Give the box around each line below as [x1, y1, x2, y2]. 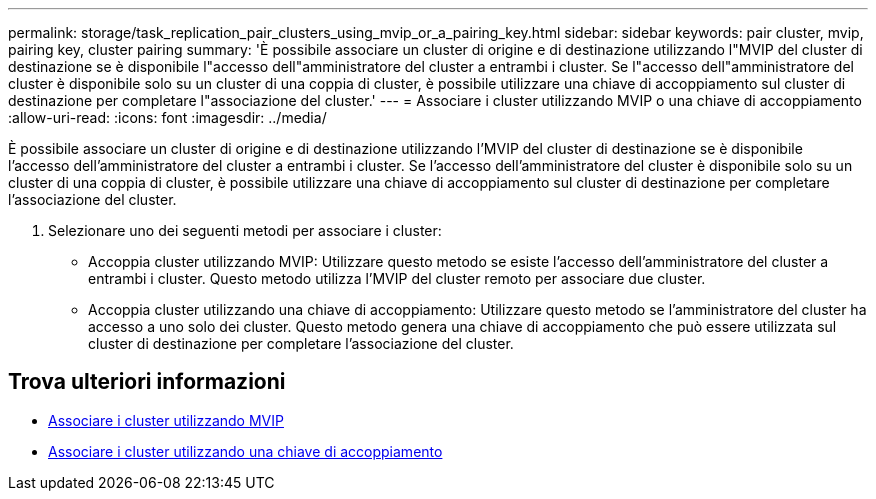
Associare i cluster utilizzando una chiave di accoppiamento [48, 442, 443, 460]
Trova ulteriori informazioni [8, 369, 286, 395]
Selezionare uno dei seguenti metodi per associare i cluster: [48, 222, 442, 239]
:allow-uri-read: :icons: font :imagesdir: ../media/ [8, 109, 327, 126]
